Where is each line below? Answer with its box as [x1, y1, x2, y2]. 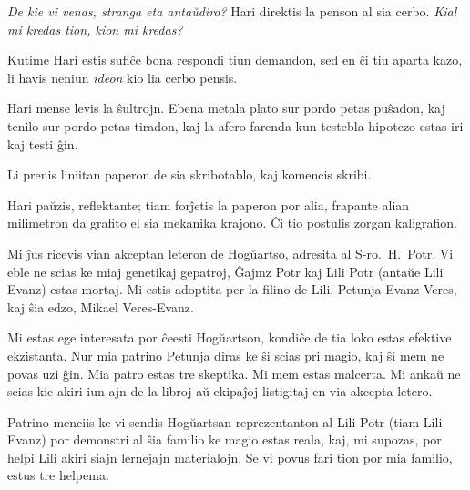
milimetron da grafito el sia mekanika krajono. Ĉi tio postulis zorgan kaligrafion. [7, 213, 457, 232]
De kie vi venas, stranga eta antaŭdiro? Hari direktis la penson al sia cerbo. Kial [7, 2, 457, 20]
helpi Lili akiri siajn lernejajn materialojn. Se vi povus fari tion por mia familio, [7, 447, 453, 466]
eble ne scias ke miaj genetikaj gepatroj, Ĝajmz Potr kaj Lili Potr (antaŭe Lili [7, 261, 444, 281]
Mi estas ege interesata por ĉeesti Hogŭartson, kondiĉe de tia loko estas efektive [7, 328, 452, 347]
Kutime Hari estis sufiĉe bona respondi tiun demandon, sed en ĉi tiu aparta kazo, [7, 50, 463, 69]
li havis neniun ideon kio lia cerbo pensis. [7, 67, 238, 87]
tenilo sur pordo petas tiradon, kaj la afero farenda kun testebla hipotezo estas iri [7, 116, 464, 135]
